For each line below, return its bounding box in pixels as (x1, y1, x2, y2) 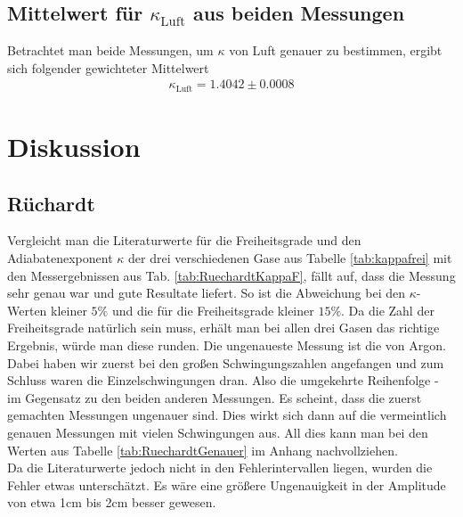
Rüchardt (7, 189, 95, 217)
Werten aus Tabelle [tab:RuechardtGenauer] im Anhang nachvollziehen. (7, 440, 398, 459)
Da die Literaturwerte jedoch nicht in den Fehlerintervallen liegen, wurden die (7, 458, 433, 477)
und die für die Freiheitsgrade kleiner (111, 300, 314, 319)
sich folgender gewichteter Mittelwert (7, 58, 209, 77)
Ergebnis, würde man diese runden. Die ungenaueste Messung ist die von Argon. (7, 336, 446, 355)
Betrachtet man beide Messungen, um (7, 41, 214, 60)
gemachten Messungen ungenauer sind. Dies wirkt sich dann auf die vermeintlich (7, 406, 447, 424)
